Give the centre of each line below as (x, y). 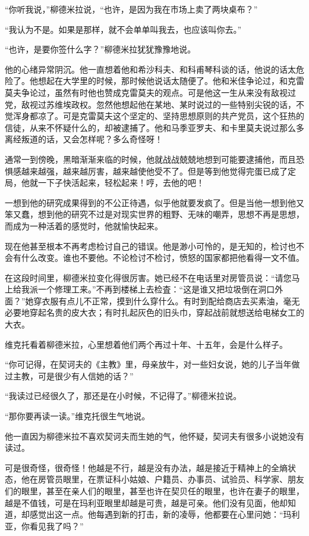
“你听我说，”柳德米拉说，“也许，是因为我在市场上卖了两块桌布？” (131, 9)
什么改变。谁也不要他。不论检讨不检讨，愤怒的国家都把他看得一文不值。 (163, 258)
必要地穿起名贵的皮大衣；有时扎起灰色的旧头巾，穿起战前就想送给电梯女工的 (154, 312)
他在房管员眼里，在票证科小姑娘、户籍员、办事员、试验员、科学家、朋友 (163, 479)
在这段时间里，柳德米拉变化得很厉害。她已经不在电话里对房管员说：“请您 (148, 277)
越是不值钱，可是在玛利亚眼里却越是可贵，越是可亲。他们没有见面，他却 (146, 502)
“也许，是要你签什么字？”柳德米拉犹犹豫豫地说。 (100, 49)
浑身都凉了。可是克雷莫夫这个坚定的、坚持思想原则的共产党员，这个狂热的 (158, 116)
